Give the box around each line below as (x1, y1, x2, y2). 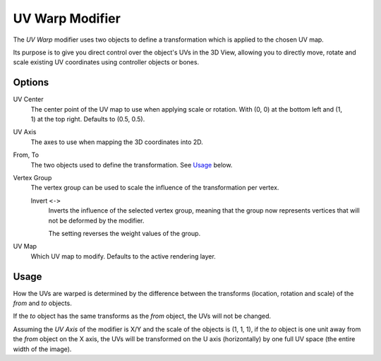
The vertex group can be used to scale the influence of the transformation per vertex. (30, 184, 279, 192)
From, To (13, 150, 39, 159)
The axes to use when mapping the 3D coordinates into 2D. (30, 138, 204, 146)
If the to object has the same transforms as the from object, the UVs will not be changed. (13, 312, 272, 321)
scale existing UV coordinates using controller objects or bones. (13, 58, 200, 66)
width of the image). (13, 345, 72, 353)
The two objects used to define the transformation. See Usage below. (30, 160, 233, 169)
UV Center (13, 95, 44, 104)
